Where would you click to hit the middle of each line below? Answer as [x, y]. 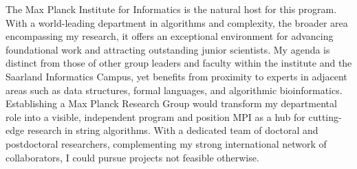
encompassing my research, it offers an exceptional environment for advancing [170, 36]
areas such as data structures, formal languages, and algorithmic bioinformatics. [174, 90]
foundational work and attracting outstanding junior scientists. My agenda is [168, 49]
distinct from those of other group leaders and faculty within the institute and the [179, 63]
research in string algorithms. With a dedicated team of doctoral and [173, 130]
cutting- [325, 116]
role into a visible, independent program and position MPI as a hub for [155, 116]
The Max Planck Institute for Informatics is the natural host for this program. [171, 9]
